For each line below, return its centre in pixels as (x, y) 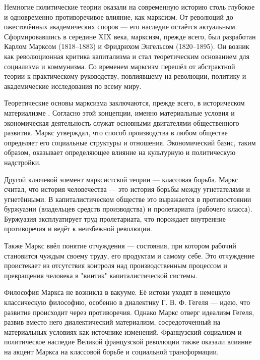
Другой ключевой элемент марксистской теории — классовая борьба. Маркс (121, 179)
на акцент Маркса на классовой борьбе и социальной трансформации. (111, 351)
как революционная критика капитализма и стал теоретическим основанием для (127, 56)
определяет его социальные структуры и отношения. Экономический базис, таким (130, 142)
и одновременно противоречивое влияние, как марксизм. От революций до (119, 16)
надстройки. (23, 162)
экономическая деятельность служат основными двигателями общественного (122, 122)
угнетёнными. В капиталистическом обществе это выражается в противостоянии (128, 199)
